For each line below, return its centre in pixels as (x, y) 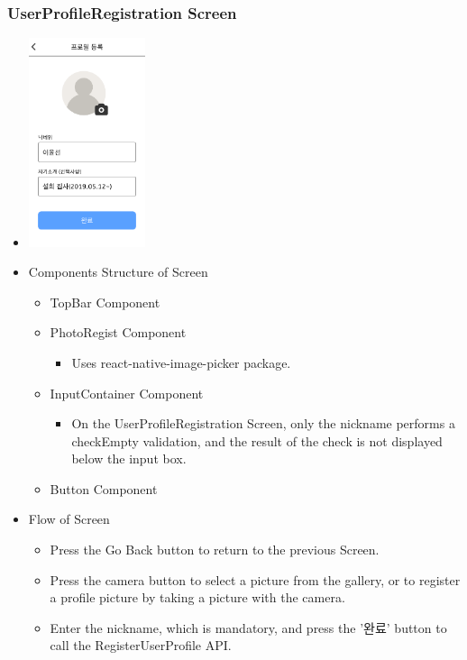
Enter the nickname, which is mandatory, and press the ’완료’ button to (248, 627)
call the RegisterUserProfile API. (141, 645)
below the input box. (129, 458)
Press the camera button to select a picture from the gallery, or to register (255, 579)
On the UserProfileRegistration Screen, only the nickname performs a (263, 423)
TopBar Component (105, 302)
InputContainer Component (127, 393)
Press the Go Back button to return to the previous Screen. (215, 550)
